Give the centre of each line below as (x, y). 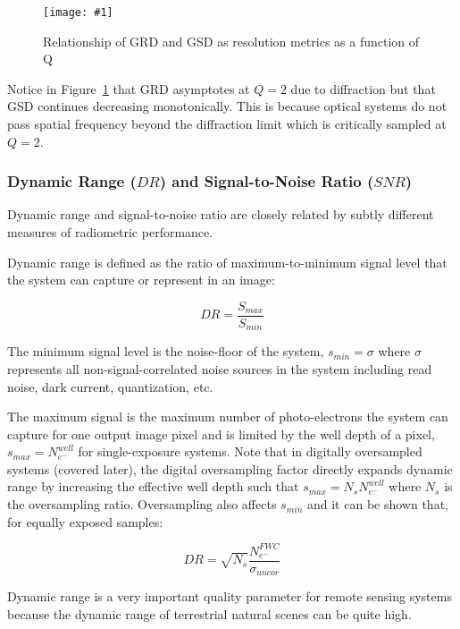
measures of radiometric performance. (110, 232)
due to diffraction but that (363, 88)
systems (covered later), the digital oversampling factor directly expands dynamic (230, 468)
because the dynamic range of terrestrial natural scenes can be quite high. (209, 613)
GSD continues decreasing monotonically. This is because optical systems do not (227, 106)
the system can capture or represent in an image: (141, 280)
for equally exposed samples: (85, 521)
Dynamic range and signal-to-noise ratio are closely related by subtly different (221, 214)
